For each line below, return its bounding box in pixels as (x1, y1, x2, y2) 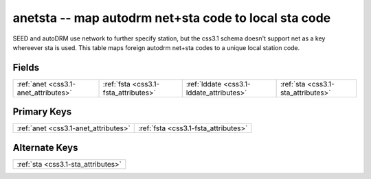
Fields (12, 62, 40, 73)
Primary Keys (12, 106, 72, 118)
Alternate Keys (12, 141, 78, 154)
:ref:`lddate (185, 79, 222, 88)
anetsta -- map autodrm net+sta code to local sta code (12, 10, 331, 25)
